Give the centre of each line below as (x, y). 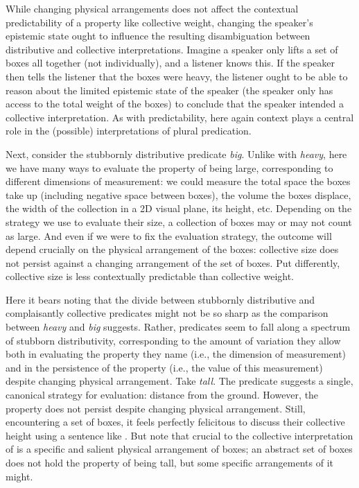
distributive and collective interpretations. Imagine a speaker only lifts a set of (172, 49)
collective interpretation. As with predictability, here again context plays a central (180, 117)
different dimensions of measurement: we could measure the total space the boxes (178, 181)
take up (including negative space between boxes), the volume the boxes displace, (178, 194)
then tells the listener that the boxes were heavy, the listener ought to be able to (177, 76)
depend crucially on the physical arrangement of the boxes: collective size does (172, 249)
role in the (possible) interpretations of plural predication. (129, 131)
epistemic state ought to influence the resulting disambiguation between (158, 36)
